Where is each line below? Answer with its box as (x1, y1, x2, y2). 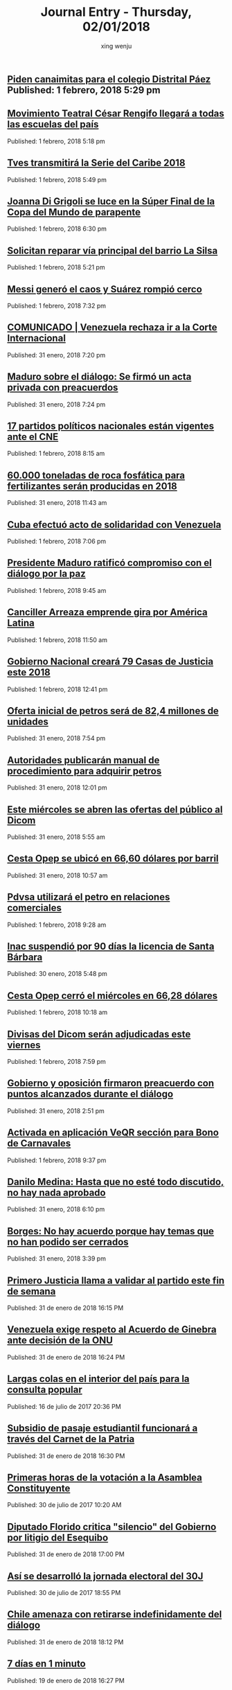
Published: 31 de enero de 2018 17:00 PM (7, 1550, 125, 1558)
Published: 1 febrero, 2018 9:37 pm (7, 1156, 107, 1164)
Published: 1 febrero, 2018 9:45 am (7, 586, 107, 594)
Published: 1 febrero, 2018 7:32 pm (7, 302, 106, 310)
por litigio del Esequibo (7, 1531, 109, 1543)
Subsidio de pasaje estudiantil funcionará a (7, 1423, 198, 1434)
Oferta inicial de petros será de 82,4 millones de (7, 704, 220, 717)
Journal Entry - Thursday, (40, 4, 193, 20)
